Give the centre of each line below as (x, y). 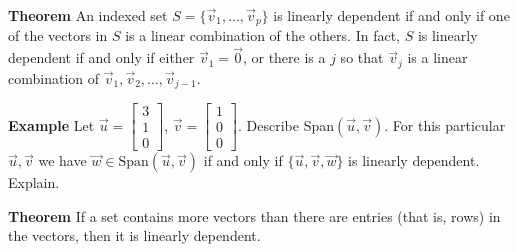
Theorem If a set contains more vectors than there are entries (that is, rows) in (254, 215)
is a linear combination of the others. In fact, (262, 35)
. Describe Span (286, 124)
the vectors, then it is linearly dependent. (134, 235)
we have (62, 160)
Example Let (51, 124)
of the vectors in (58, 35)
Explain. (34, 182)
